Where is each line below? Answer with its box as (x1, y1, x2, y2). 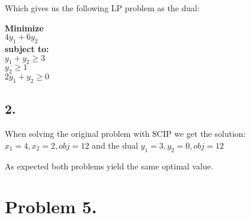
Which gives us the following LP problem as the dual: (5, 2, 200, 14)
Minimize (5, 21, 44, 34)
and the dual (92, 139, 138, 151)
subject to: (5, 42, 49, 54)
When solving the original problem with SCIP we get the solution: (5, 127, 246, 140)
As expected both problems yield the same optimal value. (5, 159, 213, 172)
